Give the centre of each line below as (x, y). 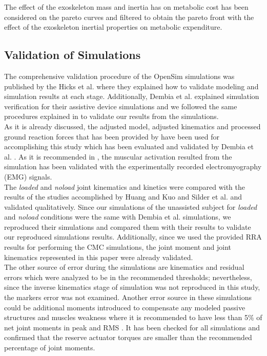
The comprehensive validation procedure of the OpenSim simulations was (119, 76)
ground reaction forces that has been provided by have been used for (112, 136)
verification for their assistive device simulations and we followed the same (121, 106)
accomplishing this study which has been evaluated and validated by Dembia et (129, 146)
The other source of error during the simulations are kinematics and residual (124, 267)
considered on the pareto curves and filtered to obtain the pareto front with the (129, 17)
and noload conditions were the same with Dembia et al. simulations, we (118, 217)
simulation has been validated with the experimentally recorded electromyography (133, 166)
